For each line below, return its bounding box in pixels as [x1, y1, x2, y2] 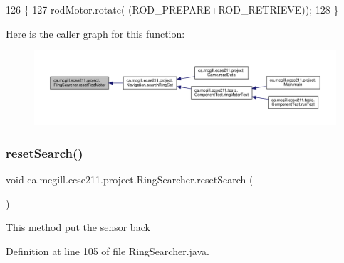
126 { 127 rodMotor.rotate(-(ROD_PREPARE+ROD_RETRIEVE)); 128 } [6, 2, 339, 16]
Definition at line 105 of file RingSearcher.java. [6, 243, 209, 258]
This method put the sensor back [6, 220, 150, 235]
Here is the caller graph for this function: [6, 26, 185, 41]
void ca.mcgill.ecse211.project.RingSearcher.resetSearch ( [6, 172, 254, 187]
